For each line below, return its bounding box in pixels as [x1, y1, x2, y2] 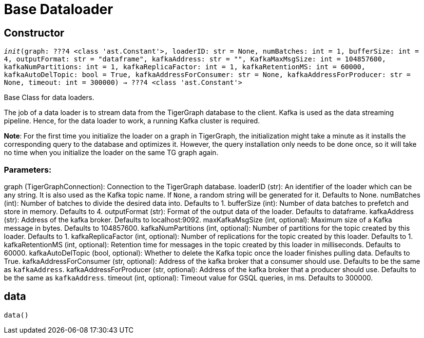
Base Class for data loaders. [4, 93, 95, 102]
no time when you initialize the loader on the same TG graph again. [4, 148, 218, 157]
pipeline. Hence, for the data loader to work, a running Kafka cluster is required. [4, 117, 260, 125]
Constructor [4, 26, 64, 39]
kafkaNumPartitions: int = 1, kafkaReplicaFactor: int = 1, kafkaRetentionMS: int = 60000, [4, 63, 366, 71]
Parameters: [4, 164, 52, 175]
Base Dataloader [4, 1, 113, 18]
